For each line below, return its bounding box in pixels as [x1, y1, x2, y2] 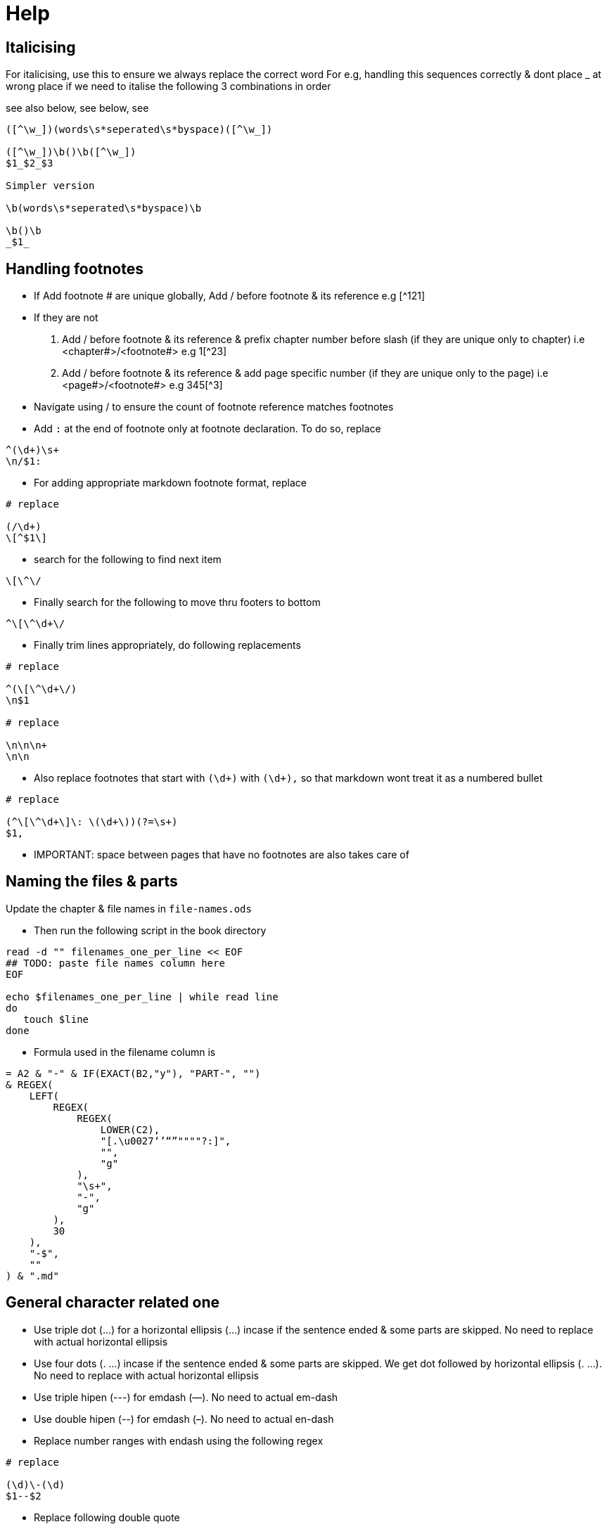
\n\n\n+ [6, 740, 48, 751]
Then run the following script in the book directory [34, 924, 267, 936]
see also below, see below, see [6, 102, 149, 115]
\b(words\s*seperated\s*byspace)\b [6, 202, 202, 214]
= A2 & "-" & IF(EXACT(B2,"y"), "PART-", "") [6, 1067, 261, 1079]
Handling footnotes [6, 259, 143, 278]
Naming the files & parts [6, 872, 178, 891]
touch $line [23, 1013, 89, 1025]
